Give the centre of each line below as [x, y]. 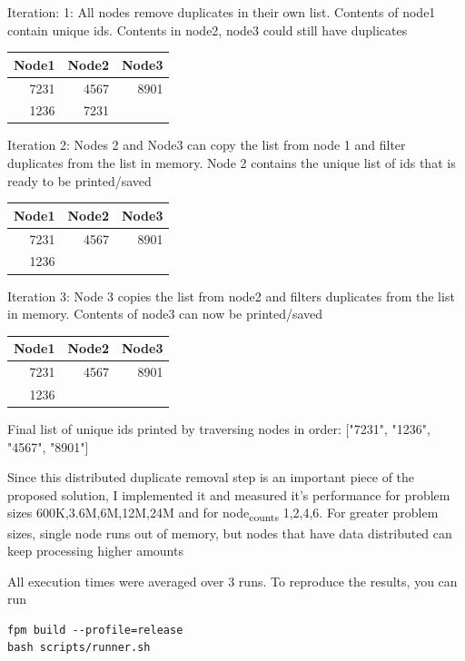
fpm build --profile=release [95, 630]
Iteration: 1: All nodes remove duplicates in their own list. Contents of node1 [222, 12]
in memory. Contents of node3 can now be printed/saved [165, 314]
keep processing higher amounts [95, 551]
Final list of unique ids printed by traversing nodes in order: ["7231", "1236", [219, 429]
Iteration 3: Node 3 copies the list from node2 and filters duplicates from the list [231, 296]
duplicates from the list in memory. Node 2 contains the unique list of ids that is [232, 163]
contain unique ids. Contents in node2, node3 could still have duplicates [208, 30]
